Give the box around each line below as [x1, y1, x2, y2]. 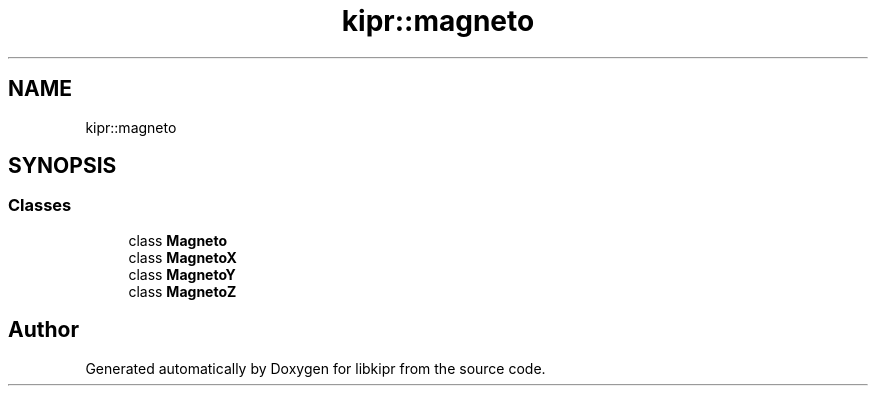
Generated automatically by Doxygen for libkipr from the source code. [85, 359, 546, 377]
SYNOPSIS [8, 153, 117, 179]
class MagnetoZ [128, 282, 237, 300]
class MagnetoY [128, 265, 236, 283]
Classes [8, 195, 72, 216]
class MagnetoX [128, 248, 237, 266]
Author [8, 317, 79, 343]
